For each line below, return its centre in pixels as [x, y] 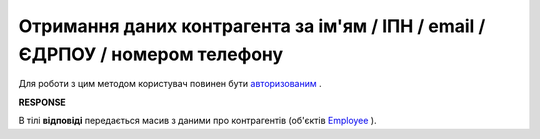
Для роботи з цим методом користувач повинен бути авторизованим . [170, 84]
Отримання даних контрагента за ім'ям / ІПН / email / [252, 26]
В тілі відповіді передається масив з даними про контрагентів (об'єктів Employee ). [197, 121]
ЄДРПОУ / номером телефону [151, 54]
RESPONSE [42, 102]
